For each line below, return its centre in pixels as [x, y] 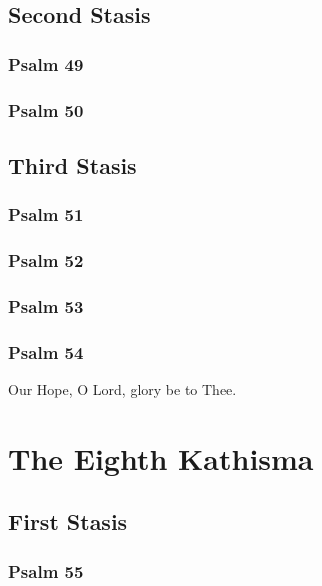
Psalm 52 [46, 260]
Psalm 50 [46, 109]
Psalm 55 [46, 570]
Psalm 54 [46, 351]
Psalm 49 [46, 63]
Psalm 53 [46, 305]
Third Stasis [72, 164]
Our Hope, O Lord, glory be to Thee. [122, 389]
